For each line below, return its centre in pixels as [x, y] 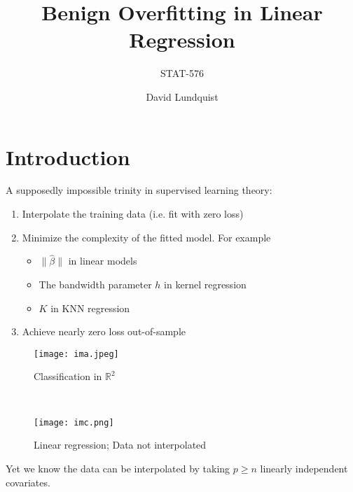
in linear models [103, 261]
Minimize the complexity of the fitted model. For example [146, 237]
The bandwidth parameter [95, 284]
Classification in [68, 376]
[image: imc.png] [74, 422]
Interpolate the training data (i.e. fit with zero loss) [133, 214]
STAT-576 [182, 73]
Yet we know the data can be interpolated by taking [118, 468]
